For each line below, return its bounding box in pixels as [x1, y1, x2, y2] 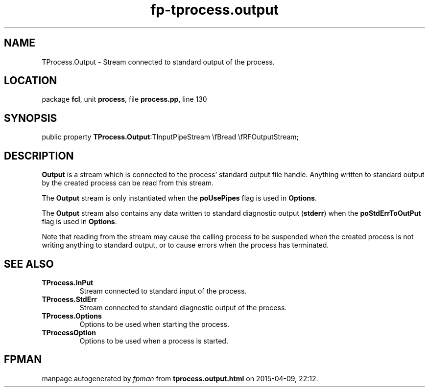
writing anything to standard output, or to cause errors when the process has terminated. [42, 241, 329, 250]
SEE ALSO [4, 257, 54, 270]
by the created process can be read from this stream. [42, 179, 214, 187]
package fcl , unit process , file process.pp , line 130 [42, 95, 207, 104]
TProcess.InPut [42, 278, 94, 287]
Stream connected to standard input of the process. [79, 286, 247, 295]
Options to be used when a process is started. [79, 336, 228, 345]
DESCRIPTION [4, 149, 74, 162]
